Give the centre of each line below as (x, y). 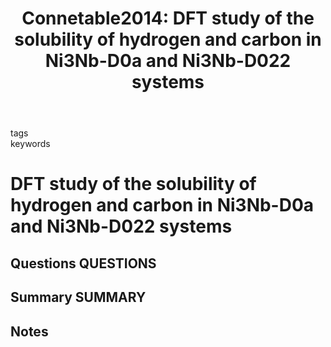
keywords (30, 144)
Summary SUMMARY (78, 297)
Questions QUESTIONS (83, 263)
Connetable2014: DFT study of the (168, 18)
